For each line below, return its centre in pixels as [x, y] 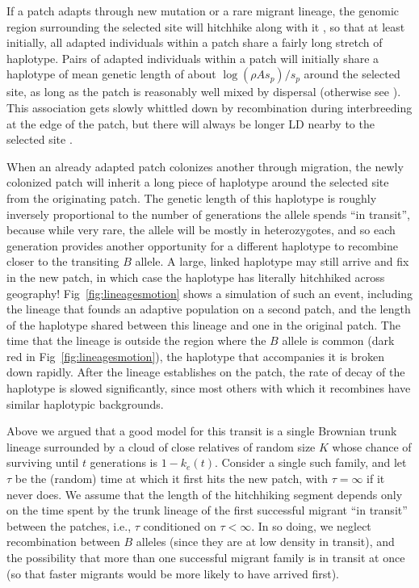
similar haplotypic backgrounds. [85, 403]
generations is [124, 462]
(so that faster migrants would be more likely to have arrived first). [173, 573]
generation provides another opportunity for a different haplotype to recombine [202, 245]
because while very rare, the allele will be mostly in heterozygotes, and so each [201, 230]
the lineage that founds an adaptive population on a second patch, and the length [209, 309]
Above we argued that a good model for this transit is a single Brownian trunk [202, 431]
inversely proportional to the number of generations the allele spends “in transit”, [208, 214]
